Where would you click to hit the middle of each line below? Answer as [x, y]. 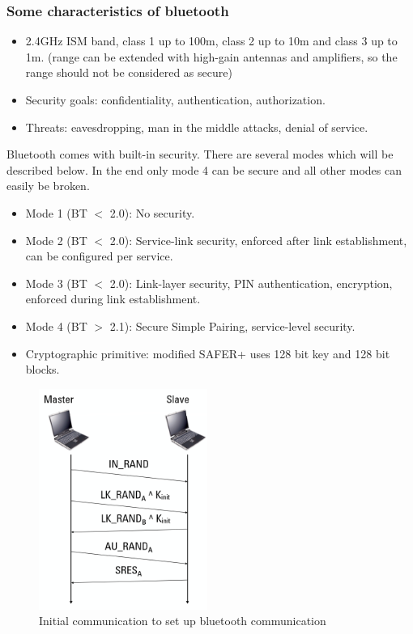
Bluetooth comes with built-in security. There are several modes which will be [200, 154]
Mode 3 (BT [56, 283]
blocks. [43, 369]
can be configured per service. [99, 256]
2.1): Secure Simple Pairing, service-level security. [232, 325]
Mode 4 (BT [56, 325]
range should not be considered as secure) [129, 72]
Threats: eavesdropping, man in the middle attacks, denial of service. [197, 127]
